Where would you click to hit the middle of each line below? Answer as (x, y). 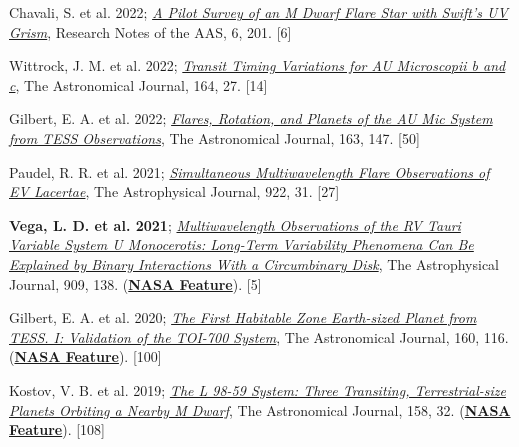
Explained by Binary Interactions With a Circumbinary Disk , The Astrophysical (254, 263)
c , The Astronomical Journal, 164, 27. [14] (138, 84)
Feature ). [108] (57, 429)
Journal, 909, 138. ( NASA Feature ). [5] (135, 283)
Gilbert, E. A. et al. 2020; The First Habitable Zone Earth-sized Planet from (243, 317)
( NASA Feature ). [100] (85, 356)
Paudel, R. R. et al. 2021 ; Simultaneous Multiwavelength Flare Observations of (249, 171)
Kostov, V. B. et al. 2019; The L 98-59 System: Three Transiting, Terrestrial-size (257, 389)
